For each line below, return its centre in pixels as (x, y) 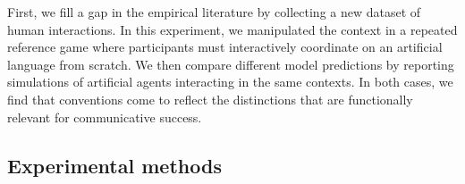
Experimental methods (114, 165)
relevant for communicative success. (105, 117)
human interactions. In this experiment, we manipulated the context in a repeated (232, 29)
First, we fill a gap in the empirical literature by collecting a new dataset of (214, 12)
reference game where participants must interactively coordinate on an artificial (225, 47)
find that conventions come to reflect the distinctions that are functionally (210, 99)
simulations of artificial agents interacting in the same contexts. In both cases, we (230, 82)
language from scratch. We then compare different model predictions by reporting (231, 64)
